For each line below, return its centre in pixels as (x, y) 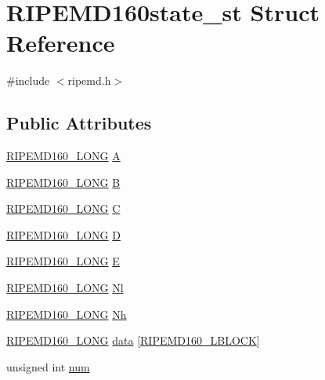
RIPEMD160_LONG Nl (65, 288)
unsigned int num (48, 366)
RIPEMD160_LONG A (63, 156)
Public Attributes (79, 123)
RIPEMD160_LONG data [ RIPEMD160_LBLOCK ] (133, 340)
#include (28, 80)
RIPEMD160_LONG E (63, 261)
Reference (61, 43)
